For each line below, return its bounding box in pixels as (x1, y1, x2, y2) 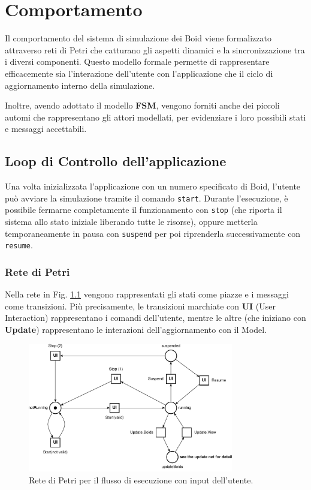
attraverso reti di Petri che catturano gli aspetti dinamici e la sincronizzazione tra (5, 43, 305, 56)
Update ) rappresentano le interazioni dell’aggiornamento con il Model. (5, 323, 267, 335)
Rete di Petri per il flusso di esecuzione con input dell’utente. (29, 473, 253, 486)
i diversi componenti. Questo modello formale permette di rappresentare (5, 55, 270, 68)
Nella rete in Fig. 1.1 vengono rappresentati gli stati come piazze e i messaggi (5, 288, 289, 300)
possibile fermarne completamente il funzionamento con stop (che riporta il (5, 203, 282, 216)
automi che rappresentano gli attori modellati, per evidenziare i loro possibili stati (5, 110, 306, 123)
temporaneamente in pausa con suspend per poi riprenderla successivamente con (5, 227, 301, 239)
